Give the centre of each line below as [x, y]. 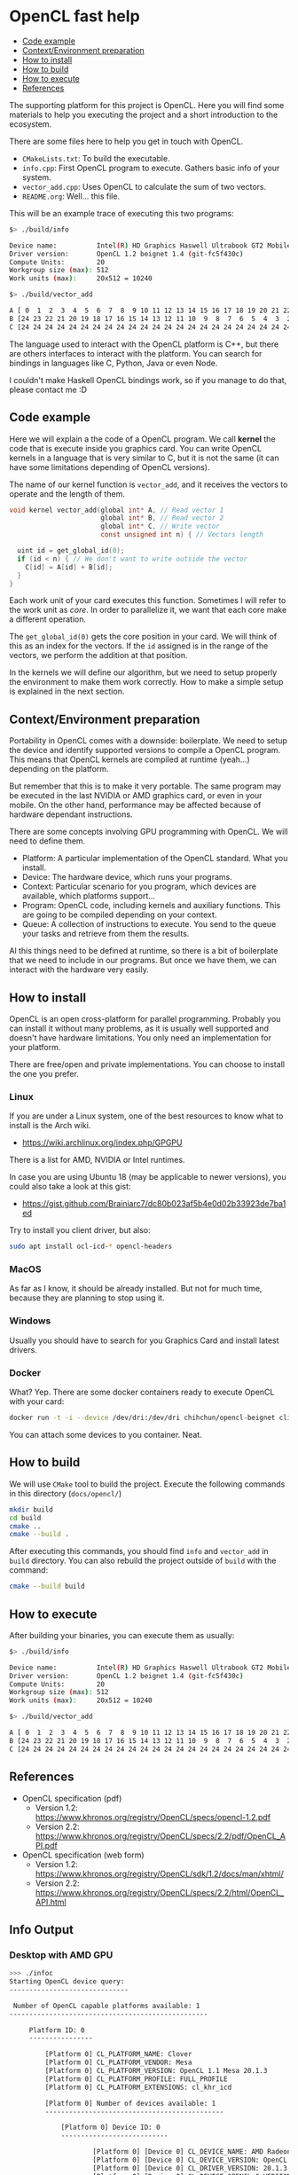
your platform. [35, 1047]
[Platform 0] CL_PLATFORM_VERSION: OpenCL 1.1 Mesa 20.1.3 [156, 2071]
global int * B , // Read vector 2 [162, 518]
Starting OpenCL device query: [67, 1982]
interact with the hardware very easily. [79, 970]
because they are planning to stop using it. [87, 1298]
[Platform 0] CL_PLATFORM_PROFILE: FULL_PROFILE [136, 2079]
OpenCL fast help [74, 16]
